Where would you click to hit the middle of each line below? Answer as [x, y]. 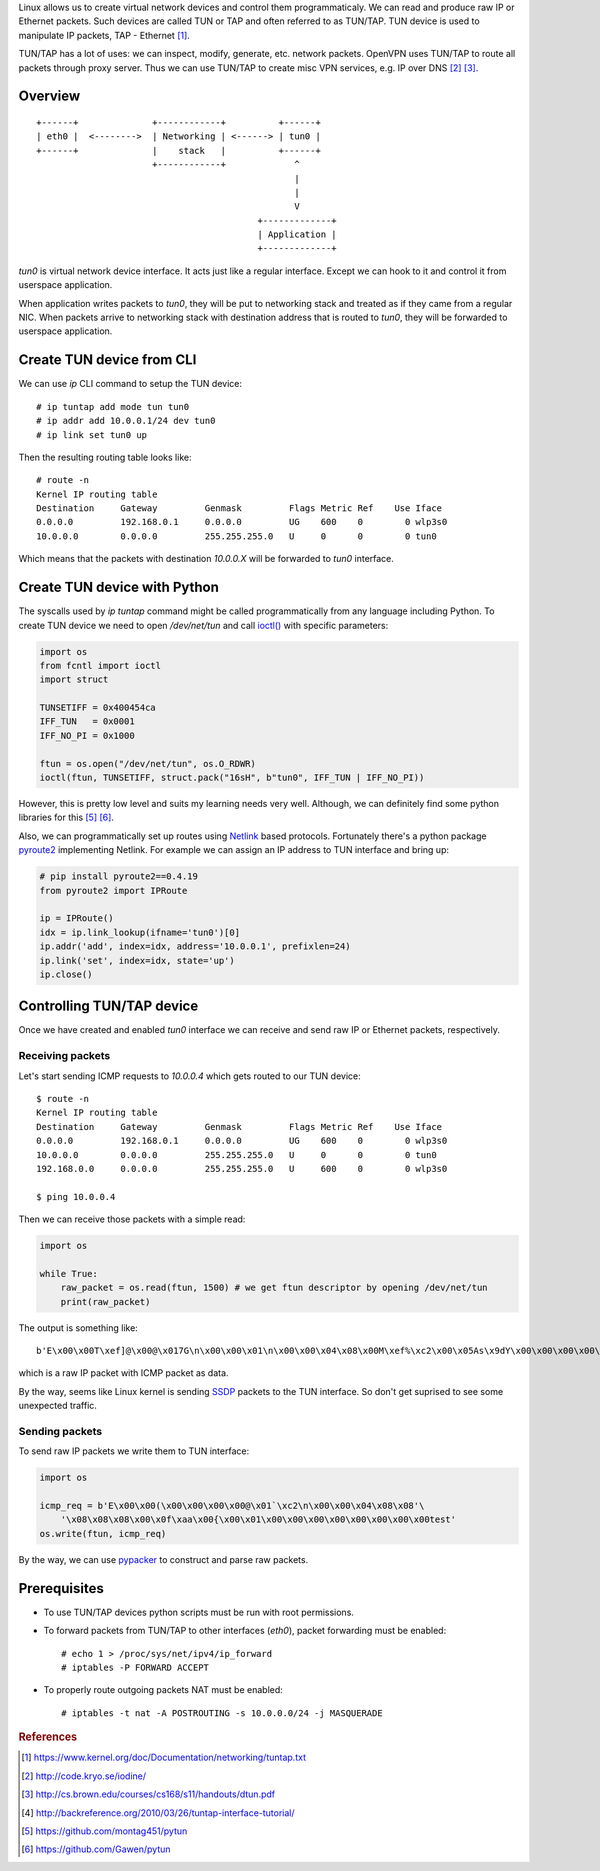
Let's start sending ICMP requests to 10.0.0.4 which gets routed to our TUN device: [190, 1076]
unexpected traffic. [57, 1406]
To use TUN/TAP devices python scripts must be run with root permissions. [199, 1612]
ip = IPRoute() [76, 918]
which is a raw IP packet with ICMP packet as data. [123, 1373]
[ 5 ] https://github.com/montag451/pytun [104, 1831]
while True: [69, 1273]
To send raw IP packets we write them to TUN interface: [134, 1451]
